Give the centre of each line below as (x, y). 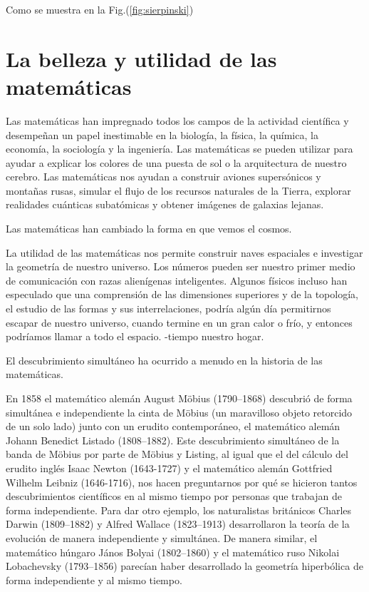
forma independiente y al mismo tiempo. (94, 580)
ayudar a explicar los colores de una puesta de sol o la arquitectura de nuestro (176, 162)
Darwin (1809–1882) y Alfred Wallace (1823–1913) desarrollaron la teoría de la (178, 524)
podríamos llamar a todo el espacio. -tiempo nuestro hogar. (135, 336)
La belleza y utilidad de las (141, 58)
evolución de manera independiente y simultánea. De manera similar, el (162, 537)
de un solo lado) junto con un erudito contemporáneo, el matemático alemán (173, 426)
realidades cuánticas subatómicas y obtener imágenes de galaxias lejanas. (165, 204)
